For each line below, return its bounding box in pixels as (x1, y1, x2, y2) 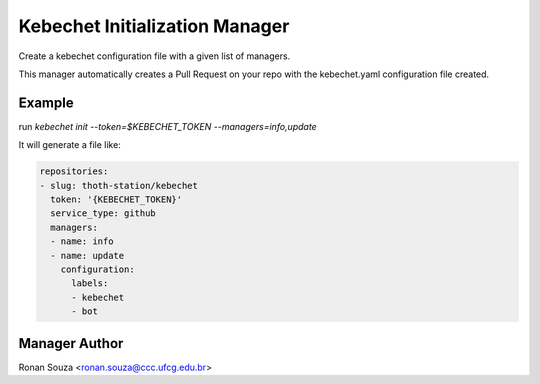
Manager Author (18, 335, 124, 352)
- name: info (50, 236, 114, 247)
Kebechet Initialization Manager (18, 15, 290, 37)
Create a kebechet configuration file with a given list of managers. (18, 50, 291, 62)
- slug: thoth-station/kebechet (39, 180, 199, 191)
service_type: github (50, 208, 157, 219)
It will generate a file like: (18, 139, 122, 151)
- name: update (50, 250, 125, 261)
